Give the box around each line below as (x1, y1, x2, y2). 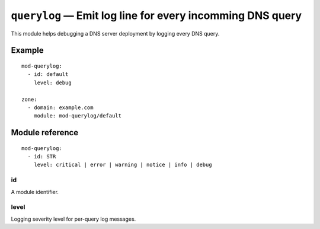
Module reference (11, 128, 79, 138)
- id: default (27, 71, 69, 78)
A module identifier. (11, 188, 59, 195)
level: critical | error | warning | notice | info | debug (33, 161, 213, 168)
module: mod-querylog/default (33, 113, 121, 119)
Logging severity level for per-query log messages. (11, 215, 136, 222)
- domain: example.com (27, 104, 94, 111)
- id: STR (27, 153, 56, 160)
